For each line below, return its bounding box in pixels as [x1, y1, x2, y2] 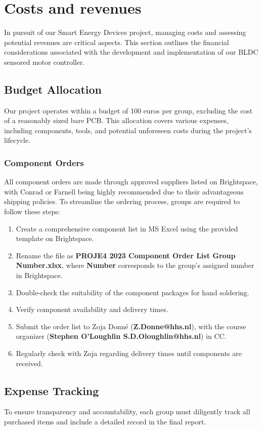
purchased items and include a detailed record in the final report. [4, 416, 206, 426]
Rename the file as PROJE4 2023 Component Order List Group [16, 250, 236, 260]
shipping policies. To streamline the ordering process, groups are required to [4, 196, 240, 207]
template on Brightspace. [16, 233, 94, 244]
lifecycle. [4, 135, 31, 145]
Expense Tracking [4, 382, 99, 398]
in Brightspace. [16, 270, 63, 281]
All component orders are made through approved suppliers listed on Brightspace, [4, 176, 258, 187]
